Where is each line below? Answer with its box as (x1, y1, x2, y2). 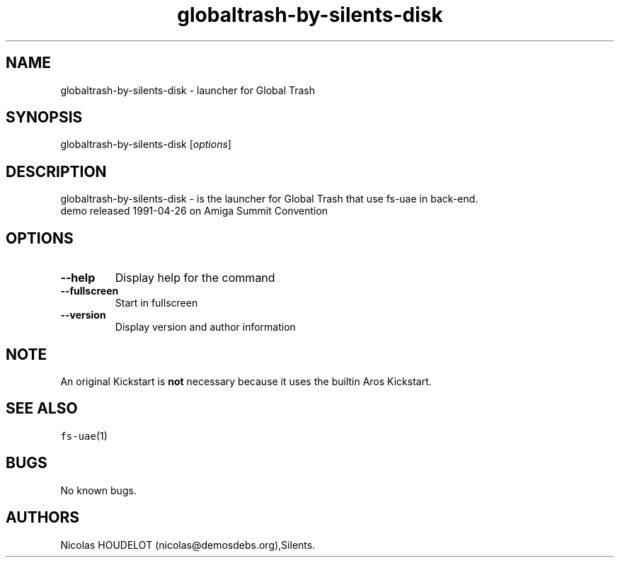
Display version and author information (115, 321, 296, 334)
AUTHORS (6, 508, 80, 527)
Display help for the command (115, 271, 275, 285)
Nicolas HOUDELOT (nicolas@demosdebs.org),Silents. (60, 538, 316, 551)
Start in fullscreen (115, 297, 198, 309)
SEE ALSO (6, 399, 78, 418)
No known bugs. (60, 484, 137, 496)
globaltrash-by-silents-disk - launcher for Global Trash (60, 84, 316, 96)
